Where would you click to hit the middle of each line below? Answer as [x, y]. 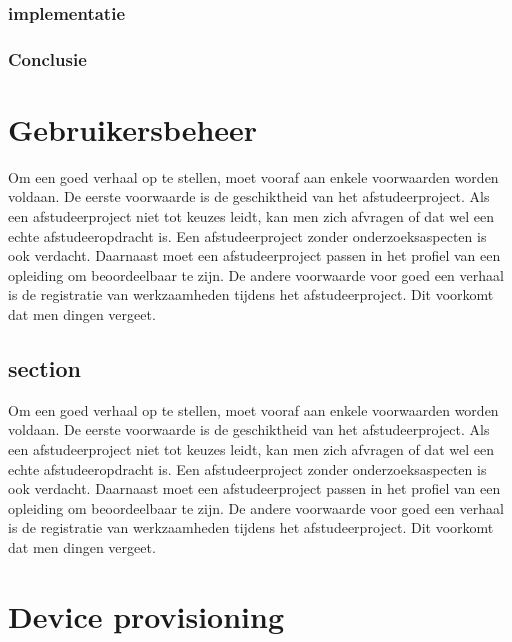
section [44, 367]
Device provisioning [146, 615]
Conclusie [47, 58]
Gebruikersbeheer [133, 128]
